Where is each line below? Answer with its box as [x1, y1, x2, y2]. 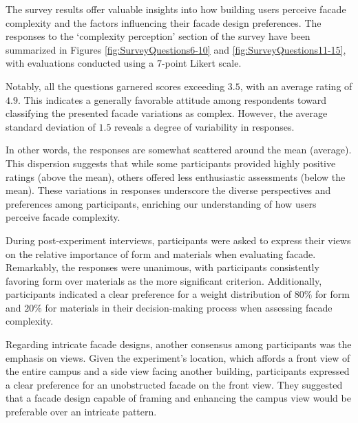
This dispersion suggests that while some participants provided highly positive [6, 155, 336, 170]
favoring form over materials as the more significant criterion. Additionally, [6, 273, 322, 288]
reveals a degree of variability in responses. [114, 119, 295, 133]
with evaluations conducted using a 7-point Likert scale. [6, 56, 242, 70]
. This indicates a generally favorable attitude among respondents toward [17, 92, 326, 107]
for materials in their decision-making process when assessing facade [45, 300, 333, 314]
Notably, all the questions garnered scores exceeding [6, 78, 225, 93]
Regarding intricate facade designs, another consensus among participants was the [6, 337, 352, 351]
